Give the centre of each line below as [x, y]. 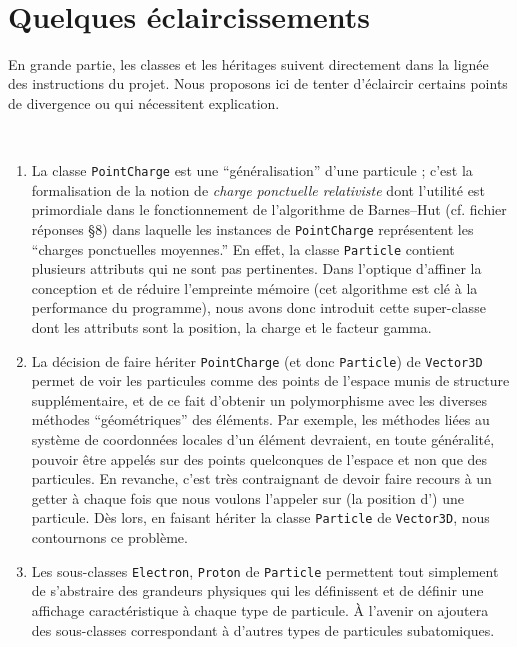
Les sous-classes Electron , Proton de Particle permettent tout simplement [265, 570]
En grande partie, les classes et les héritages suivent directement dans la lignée [248, 63]
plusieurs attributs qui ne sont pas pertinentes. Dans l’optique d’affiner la [256, 268]
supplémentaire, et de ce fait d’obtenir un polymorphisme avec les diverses [259, 399]
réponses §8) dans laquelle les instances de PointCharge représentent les [252, 228]
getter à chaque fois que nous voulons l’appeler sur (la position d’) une [247, 497]
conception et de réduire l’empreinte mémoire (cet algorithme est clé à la [254, 287]
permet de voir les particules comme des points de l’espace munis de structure [270, 380]
